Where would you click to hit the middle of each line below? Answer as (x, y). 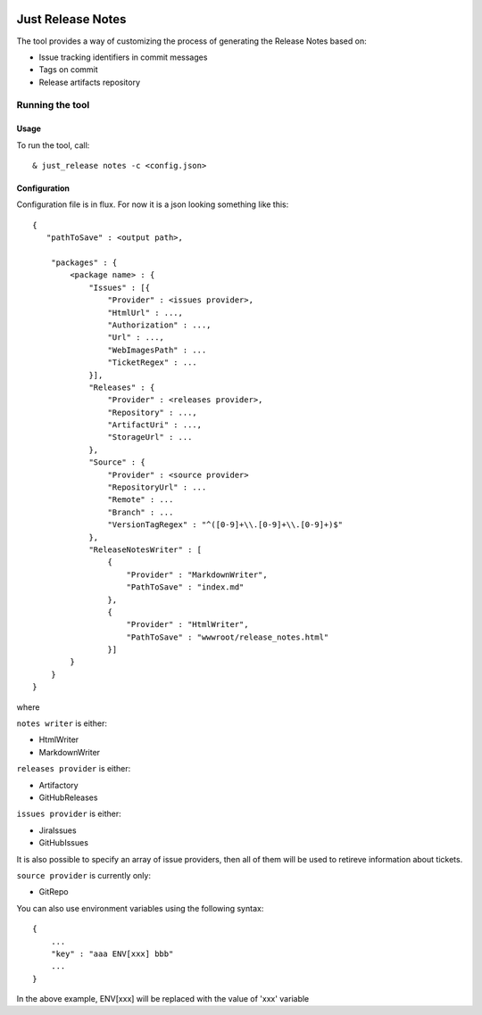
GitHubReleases (68, 797)
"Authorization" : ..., (159, 325)
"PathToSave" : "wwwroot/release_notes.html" (228, 637)
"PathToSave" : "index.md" (185, 587)
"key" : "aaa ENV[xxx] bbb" (112, 953)
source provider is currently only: (84, 875)
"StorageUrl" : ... (150, 437)
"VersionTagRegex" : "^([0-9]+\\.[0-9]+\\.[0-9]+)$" (225, 525)
